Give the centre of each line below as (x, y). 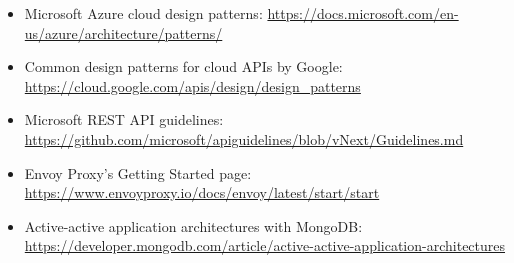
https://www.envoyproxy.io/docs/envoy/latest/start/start (202, 192)
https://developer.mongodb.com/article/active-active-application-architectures (265, 245)
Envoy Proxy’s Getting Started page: (138, 172)
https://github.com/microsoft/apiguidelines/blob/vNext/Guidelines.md (244, 138)
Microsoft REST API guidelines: (124, 119)
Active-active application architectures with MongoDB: (193, 225)
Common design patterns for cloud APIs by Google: (183, 66)
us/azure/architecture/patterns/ (123, 32)
